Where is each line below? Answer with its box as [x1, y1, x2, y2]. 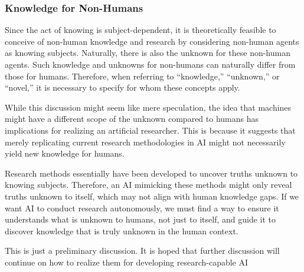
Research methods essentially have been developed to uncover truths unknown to [5, 167, 298, 179]
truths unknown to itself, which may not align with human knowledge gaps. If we [5, 190, 299, 202]
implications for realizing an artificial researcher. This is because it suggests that [5, 124, 296, 136]
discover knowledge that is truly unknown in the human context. [5, 224, 238, 237]
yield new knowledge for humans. [5, 147, 125, 160]
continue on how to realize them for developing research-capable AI [5, 256, 249, 268]
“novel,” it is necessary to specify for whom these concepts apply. [5, 81, 240, 94]
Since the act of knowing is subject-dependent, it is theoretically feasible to [5, 24, 276, 36]
